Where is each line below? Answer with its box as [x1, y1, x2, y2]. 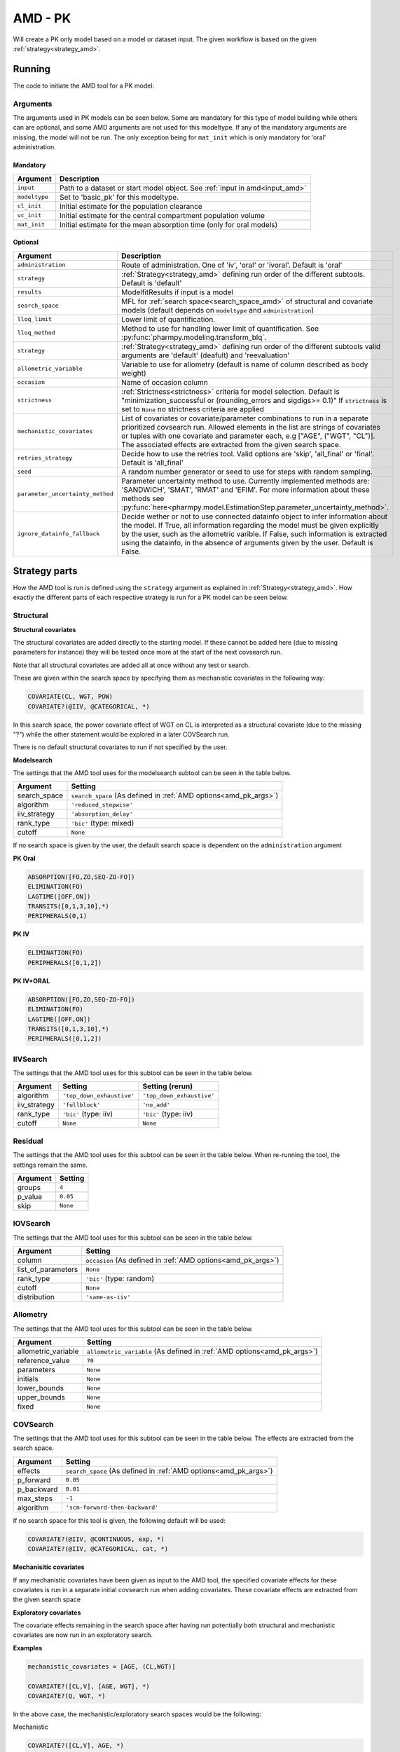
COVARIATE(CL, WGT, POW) [27, 692, 113, 701]
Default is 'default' [121, 278, 182, 287]
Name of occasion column [121, 377, 208, 387]
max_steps [17, 1493, 53, 1503]
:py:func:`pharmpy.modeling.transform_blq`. [121, 332, 267, 342]
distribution [17, 1292, 55, 1302]
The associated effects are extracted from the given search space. [121, 439, 341, 449]
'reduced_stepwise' [71, 801, 133, 809]
